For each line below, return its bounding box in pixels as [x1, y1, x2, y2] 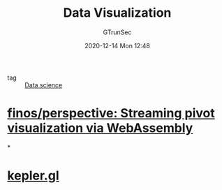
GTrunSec [103, 28, 132, 36]
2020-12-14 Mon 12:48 [84, 41, 150, 50]
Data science [24, 80, 63, 89]
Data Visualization [63, 5, 172, 21]
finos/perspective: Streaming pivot [7, 105, 215, 122]
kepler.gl [7, 168, 59, 184]
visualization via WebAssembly [7, 120, 193, 136]
